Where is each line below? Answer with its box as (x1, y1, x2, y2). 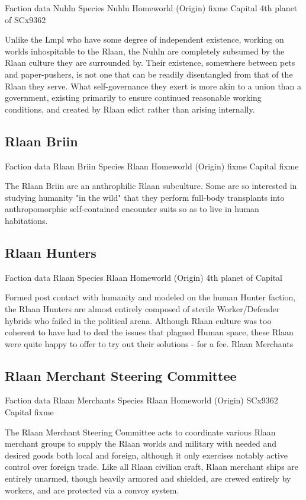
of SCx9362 (5, 13, 46, 25)
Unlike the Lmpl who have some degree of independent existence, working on (5, 33, 284, 46)
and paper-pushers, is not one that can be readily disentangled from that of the (5, 68, 293, 80)
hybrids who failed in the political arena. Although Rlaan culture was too (5, 314, 272, 326)
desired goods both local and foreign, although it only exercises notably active (5, 448, 288, 461)
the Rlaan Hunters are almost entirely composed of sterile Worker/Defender (5, 302, 280, 315)
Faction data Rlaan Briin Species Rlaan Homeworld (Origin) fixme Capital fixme (5, 159, 299, 172)
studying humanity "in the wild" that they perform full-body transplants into (5, 191, 285, 203)
